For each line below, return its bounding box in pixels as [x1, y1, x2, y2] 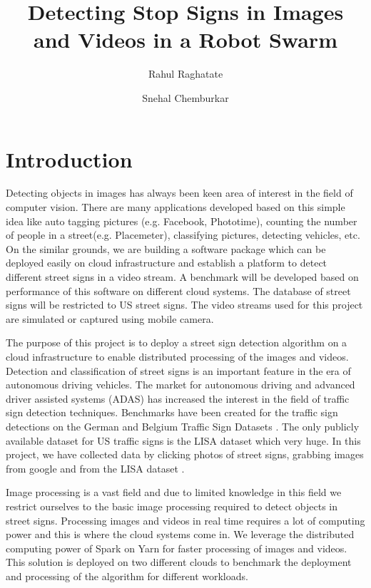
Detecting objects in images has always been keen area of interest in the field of [6, 185, 353, 200]
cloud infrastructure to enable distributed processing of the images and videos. [6, 349, 349, 363]
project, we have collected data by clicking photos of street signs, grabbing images [6, 447, 364, 462]
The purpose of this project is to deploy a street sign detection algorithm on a [6, 335, 347, 350]
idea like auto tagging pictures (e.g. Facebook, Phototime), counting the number [6, 213, 357, 228]
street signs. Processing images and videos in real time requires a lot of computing [6, 512, 365, 527]
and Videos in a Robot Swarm [34, 25, 337, 54]
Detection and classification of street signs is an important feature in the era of [6, 363, 351, 378]
